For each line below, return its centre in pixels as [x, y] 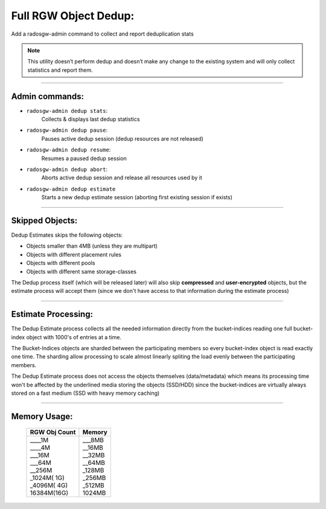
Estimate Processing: [52, 314]
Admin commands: [48, 96]
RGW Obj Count [53, 432]
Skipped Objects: [44, 220]
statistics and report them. [60, 70]
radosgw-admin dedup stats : [67, 110]
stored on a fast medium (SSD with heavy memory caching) [85, 393]
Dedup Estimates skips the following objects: [67, 235]
